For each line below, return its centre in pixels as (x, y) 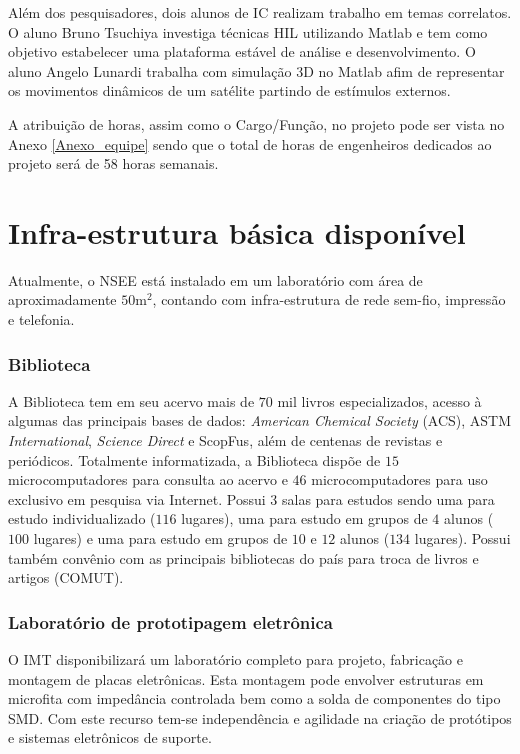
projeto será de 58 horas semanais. (113, 163)
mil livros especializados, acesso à (379, 400)
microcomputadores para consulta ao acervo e (148, 479)
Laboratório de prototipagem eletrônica (170, 621)
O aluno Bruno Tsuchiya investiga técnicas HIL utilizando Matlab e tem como (248, 31)
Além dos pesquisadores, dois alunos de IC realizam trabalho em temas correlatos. (260, 12)
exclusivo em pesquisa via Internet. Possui (137, 498)
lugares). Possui (462, 538)
